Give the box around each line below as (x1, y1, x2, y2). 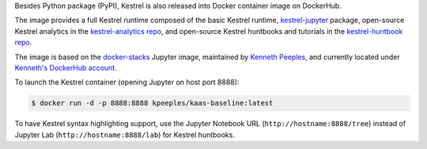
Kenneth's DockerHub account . (14, 63, 118, 73)
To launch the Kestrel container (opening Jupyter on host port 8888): (14, 77, 240, 87)
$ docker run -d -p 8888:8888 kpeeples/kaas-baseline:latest (31, 99, 274, 108)
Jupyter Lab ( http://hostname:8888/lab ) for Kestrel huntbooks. (14, 130, 235, 140)
